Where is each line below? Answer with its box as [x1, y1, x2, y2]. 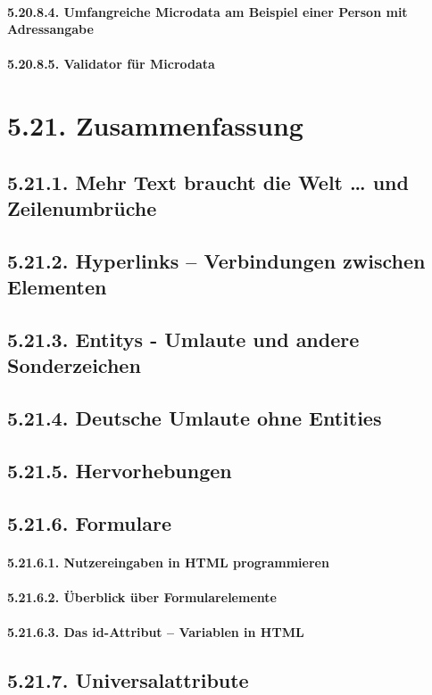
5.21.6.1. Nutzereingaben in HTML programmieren [7, 552, 329, 571]
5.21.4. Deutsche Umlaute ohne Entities [7, 404, 382, 432]
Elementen [7, 273, 107, 301]
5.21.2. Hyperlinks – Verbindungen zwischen [7, 246, 426, 274]
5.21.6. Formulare [7, 509, 171, 536]
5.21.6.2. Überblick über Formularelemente [7, 587, 277, 606]
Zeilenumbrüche [7, 194, 157, 222]
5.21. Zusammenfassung [7, 107, 303, 144]
